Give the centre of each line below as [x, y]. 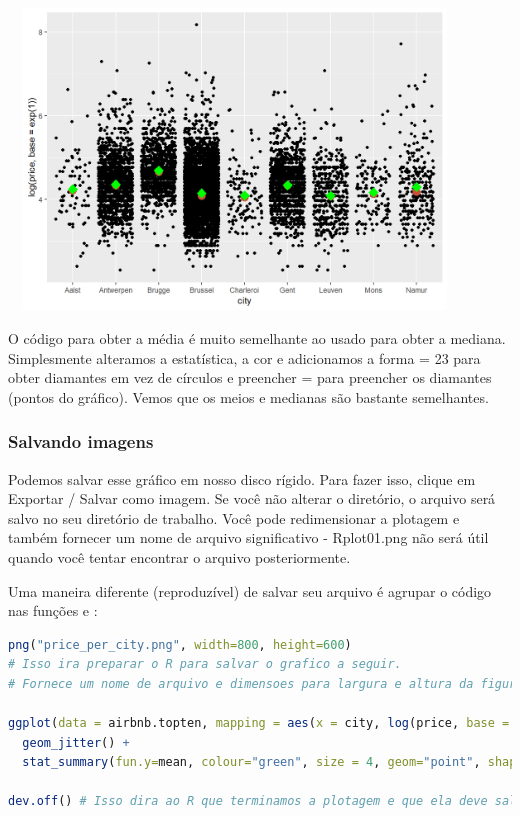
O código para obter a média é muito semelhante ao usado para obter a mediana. [257, 337]
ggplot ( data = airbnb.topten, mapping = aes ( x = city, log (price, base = [259, 723]
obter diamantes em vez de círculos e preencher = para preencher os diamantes [250, 377]
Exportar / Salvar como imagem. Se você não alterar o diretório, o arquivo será [252, 498]
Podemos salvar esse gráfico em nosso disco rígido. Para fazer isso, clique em [242, 478]
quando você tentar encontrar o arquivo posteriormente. [179, 556]
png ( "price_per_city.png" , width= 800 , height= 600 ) [180, 644]
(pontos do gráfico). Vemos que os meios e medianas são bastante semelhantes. [248, 396]
